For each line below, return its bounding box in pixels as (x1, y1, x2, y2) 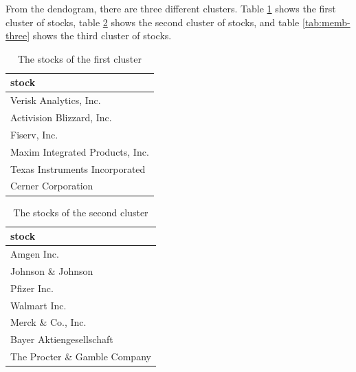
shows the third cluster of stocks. (32, 28, 172, 43)
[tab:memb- (302, 14, 351, 29)
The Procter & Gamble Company (10, 349, 151, 364)
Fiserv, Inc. (10, 127, 58, 141)
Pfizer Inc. (10, 280, 54, 295)
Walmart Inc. (10, 298, 67, 312)
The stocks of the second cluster (13, 205, 148, 219)
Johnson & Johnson (10, 263, 93, 278)
